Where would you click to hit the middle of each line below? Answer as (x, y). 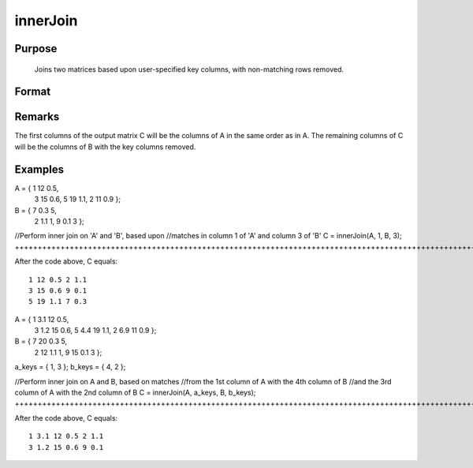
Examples (39, 169)
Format (33, 92)
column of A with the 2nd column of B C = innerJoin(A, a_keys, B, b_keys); (135, 393)
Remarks (37, 117)
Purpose (36, 49)
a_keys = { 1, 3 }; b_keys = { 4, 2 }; (70, 367)
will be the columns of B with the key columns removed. (105, 147)
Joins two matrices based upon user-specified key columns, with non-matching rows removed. (189, 69)
